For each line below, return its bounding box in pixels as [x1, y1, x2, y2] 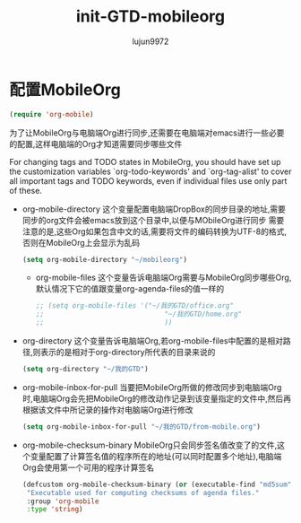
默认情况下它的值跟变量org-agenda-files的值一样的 [35, 283, 225, 294]
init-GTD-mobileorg [75, 6, 226, 27]
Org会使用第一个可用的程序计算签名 [21, 462, 155, 473]
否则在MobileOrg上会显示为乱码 [21, 237, 141, 248]
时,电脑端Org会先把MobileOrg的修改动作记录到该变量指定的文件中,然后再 [21, 393, 292, 404]
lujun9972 [132, 36, 169, 47]
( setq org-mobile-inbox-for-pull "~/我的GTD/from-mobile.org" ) [21, 422, 262, 431]
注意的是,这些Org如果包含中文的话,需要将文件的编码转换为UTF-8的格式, [21, 226, 288, 237]
